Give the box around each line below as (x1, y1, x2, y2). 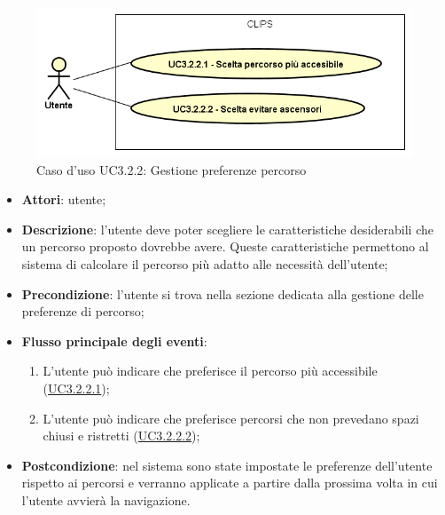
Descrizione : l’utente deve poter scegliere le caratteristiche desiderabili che (21, 219, 433, 238)
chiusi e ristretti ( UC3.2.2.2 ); (43, 426, 200, 445)
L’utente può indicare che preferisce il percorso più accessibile (43, 361, 378, 380)
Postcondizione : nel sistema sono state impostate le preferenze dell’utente (21, 456, 433, 474)
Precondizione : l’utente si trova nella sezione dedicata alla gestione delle (21, 284, 424, 303)
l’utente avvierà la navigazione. (21, 491, 191, 509)
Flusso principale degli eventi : (21, 331, 207, 350)
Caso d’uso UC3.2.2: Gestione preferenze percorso (36, 160, 307, 178)
